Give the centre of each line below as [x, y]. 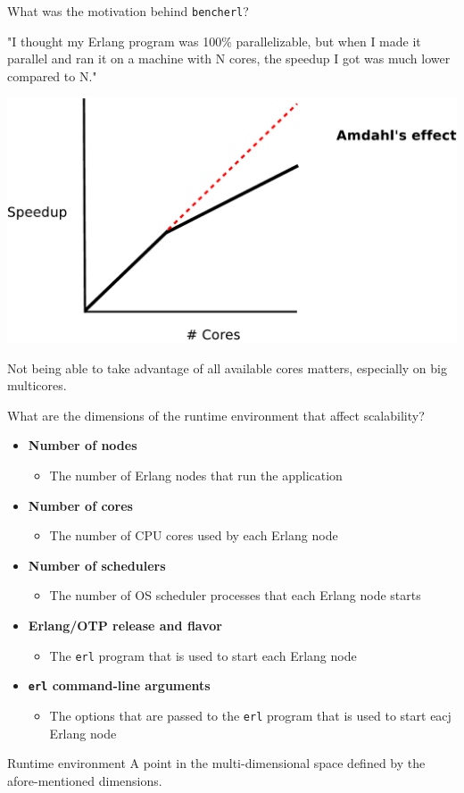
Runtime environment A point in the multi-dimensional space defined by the [216, 763]
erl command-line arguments [119, 685]
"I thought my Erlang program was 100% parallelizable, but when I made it [214, 41]
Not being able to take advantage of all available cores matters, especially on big [227, 367]
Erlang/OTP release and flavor [125, 626]
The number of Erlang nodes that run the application [196, 476]
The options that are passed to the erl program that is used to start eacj [250, 715]
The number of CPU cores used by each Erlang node [194, 535]
